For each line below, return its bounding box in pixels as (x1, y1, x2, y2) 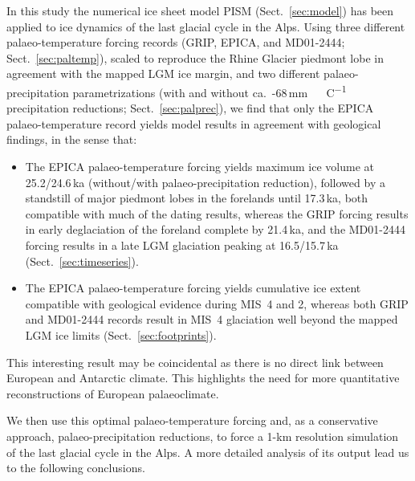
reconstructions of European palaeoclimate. (6, 385, 219, 402)
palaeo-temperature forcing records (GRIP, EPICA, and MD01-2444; (6, 34, 345, 51)
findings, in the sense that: (6, 131, 137, 148)
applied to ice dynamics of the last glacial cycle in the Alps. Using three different (6, 18, 405, 35)
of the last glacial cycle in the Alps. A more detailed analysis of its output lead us (6, 443, 409, 460)
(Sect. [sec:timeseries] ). (25, 252, 139, 269)
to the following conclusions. (6, 459, 145, 476)
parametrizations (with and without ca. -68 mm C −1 (72, 81, 347, 100)
